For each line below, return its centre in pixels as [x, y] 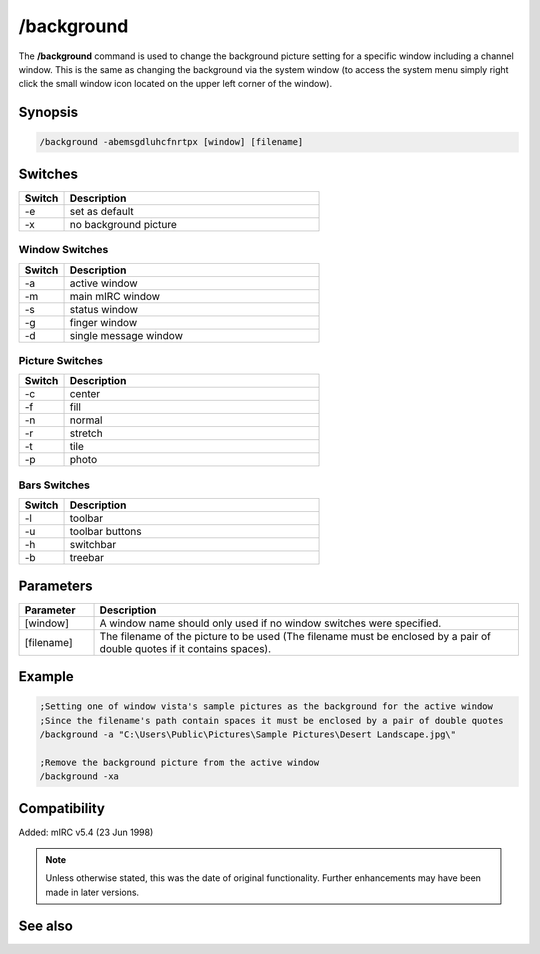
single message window [126, 335]
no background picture [123, 224]
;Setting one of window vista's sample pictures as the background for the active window [266, 706]
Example [46, 676]
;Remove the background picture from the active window [179, 762]
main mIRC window [114, 296]
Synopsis [48, 112]
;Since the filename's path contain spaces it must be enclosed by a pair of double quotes [271, 720]
